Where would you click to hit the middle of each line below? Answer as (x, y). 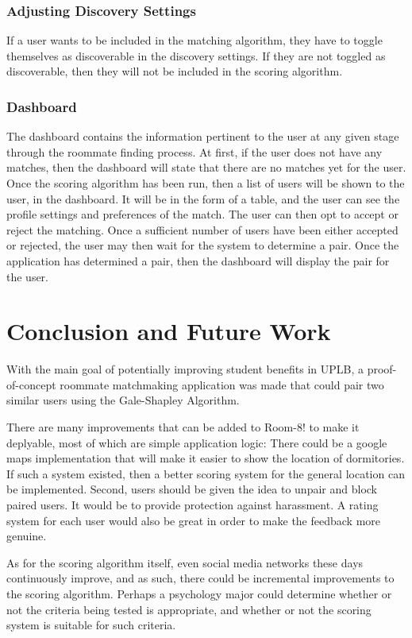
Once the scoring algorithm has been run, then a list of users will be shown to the (206, 183)
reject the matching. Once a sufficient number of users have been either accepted (202, 229)
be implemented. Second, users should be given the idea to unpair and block (192, 489)
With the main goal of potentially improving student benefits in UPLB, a (185, 369)
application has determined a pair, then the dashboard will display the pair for (198, 260)
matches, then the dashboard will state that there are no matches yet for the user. (206, 167)
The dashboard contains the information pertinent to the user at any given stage (203, 136)
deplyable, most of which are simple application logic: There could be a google (197, 442)
